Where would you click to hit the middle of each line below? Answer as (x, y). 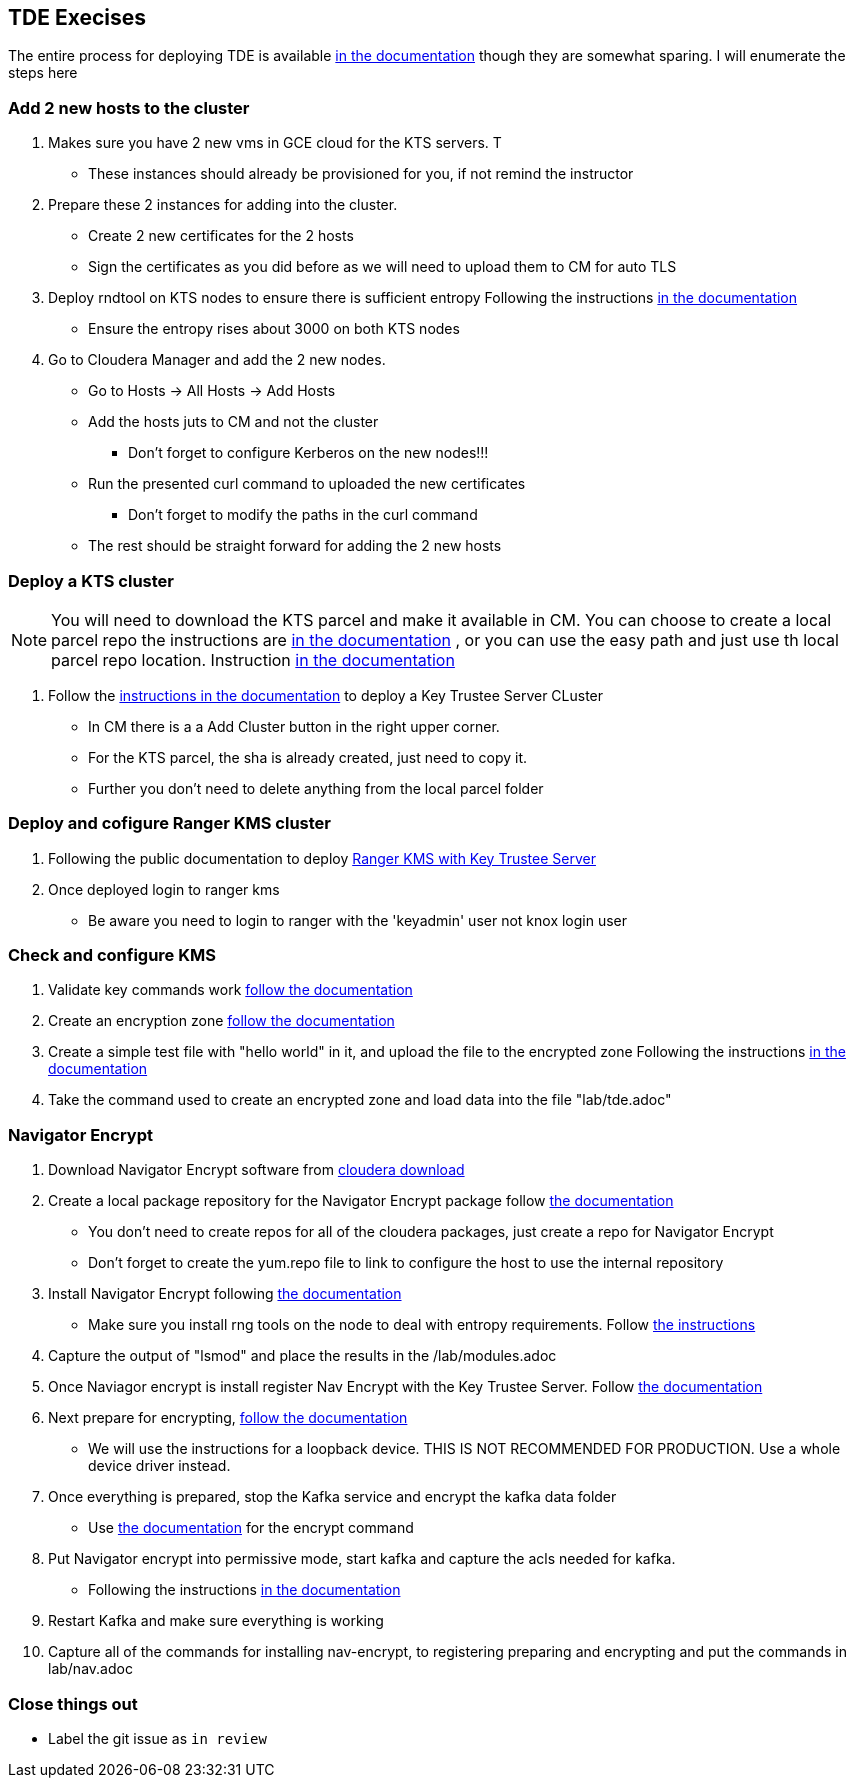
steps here (43, 73)
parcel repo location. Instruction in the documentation (253, 659)
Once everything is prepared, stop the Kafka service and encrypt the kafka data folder (332, 1497)
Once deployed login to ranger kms (164, 889)
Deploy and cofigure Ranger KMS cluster (169, 823)
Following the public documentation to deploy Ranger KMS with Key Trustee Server (322, 858)
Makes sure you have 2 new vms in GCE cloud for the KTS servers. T (275, 143)
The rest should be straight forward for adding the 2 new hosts (295, 546)
